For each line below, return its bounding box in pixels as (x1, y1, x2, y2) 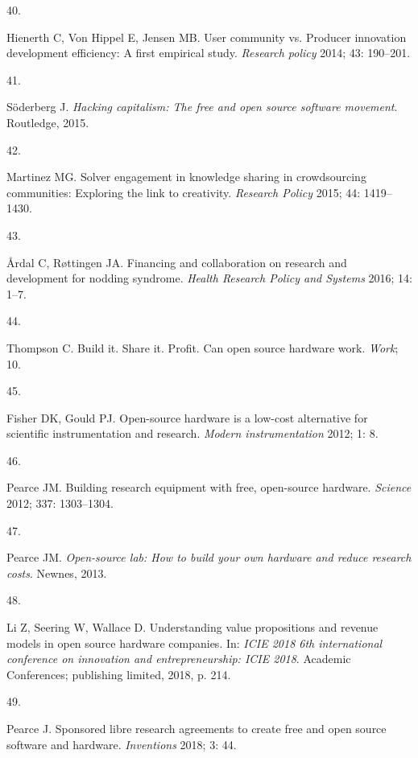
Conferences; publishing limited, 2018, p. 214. (6, 665, 231, 682)
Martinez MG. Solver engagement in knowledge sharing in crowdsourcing (6, 168, 366, 185)
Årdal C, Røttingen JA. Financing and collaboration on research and (6, 253, 347, 270)
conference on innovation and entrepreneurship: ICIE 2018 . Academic (6, 650, 351, 667)
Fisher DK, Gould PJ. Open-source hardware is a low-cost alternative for (6, 409, 368, 426)
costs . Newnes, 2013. (6, 564, 107, 581)
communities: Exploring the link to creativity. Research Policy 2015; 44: (6, 183, 361, 200)
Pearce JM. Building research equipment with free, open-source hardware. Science (6, 479, 412, 496)
